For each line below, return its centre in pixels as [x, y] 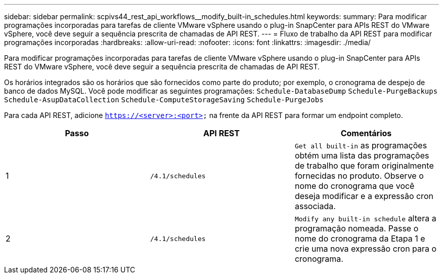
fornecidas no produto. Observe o [359, 176]
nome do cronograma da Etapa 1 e [360, 239]
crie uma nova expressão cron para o [366, 249]
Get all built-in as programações [361, 145]
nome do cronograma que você [355, 186]
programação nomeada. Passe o [357, 228]
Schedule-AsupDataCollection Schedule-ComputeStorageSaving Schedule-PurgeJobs [164, 100]
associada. [315, 206]
